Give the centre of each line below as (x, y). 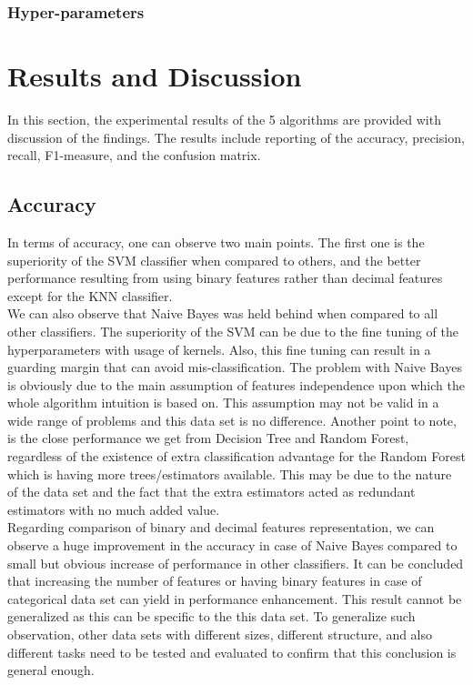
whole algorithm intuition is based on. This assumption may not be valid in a (223, 403)
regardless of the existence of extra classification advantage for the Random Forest (236, 456)
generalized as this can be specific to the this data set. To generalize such (211, 616)
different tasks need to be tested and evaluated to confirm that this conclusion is (232, 652)
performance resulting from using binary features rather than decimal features (225, 278)
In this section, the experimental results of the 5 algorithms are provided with (224, 119)
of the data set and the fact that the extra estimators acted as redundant (211, 492)
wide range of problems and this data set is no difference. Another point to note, (232, 420)
